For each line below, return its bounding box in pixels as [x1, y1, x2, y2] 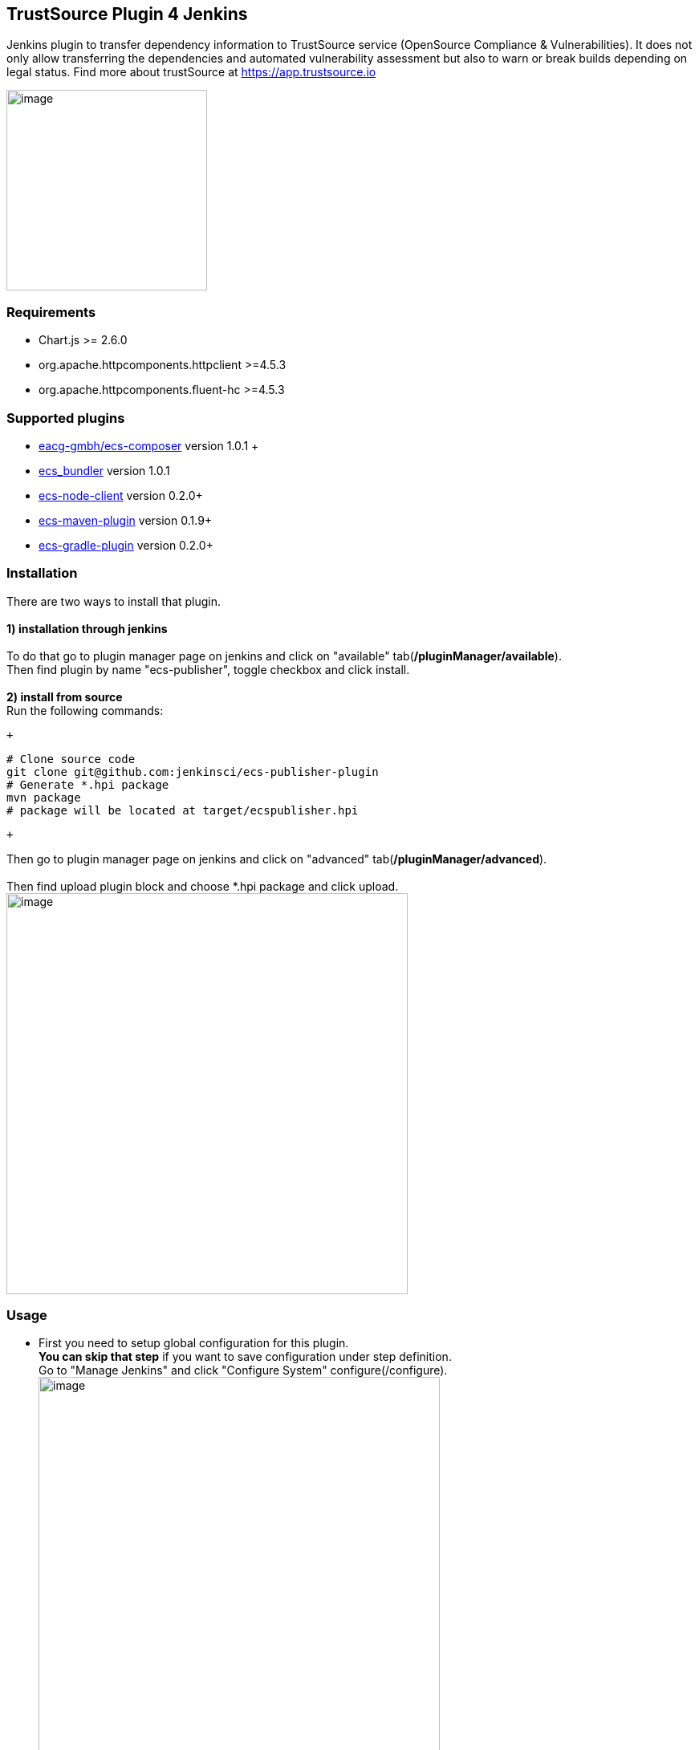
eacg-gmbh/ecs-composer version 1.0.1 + [39, 438, 259, 453]
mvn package [6, 790, 81, 804]
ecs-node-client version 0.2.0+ [39, 488, 203, 502]
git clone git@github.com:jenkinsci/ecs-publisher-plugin [6, 765, 379, 778]
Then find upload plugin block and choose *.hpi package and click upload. [6, 879, 399, 893]
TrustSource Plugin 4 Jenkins [6, 4, 248, 24]
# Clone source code [6, 752, 136, 765]
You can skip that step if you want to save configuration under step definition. [39, 1350, 452, 1364]
